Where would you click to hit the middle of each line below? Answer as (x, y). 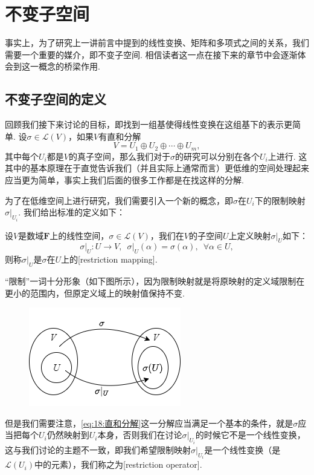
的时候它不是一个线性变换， (250, 435)
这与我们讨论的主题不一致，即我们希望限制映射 (98, 449)
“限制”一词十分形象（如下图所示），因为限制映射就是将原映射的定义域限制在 (155, 280)
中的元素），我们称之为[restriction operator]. (118, 464)
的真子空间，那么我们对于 (119, 156)
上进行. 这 (287, 156)
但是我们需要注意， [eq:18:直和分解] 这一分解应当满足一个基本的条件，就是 (149, 423)
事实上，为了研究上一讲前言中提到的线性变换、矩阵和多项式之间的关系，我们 (157, 43)
